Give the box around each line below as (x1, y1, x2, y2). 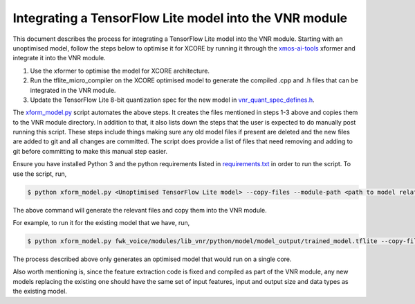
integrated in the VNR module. (30, 86, 116, 94)
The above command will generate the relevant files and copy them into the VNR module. (12, 206, 267, 214)
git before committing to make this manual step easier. (12, 147, 168, 155)
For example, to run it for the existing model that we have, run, (12, 218, 190, 226)
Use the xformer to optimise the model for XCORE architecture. (30, 66, 210, 75)
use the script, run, (12, 170, 67, 178)
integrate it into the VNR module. (12, 54, 107, 62)
